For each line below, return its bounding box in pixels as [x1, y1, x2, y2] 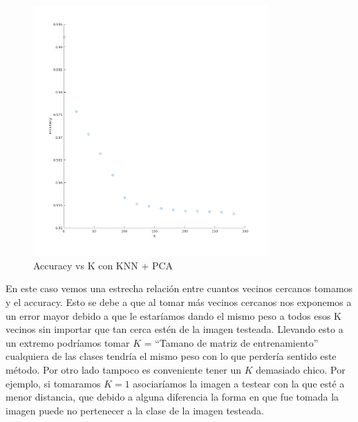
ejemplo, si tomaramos [6, 376, 101, 390]
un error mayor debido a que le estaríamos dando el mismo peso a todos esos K [6, 308, 342, 323]
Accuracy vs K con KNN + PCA [33, 258, 173, 272]
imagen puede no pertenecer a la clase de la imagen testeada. [6, 403, 264, 417]
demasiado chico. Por [256, 362, 346, 376]
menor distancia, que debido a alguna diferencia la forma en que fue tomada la [6, 390, 339, 404]
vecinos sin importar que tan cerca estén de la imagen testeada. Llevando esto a [6, 322, 343, 336]
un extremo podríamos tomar [6, 335, 130, 349]
